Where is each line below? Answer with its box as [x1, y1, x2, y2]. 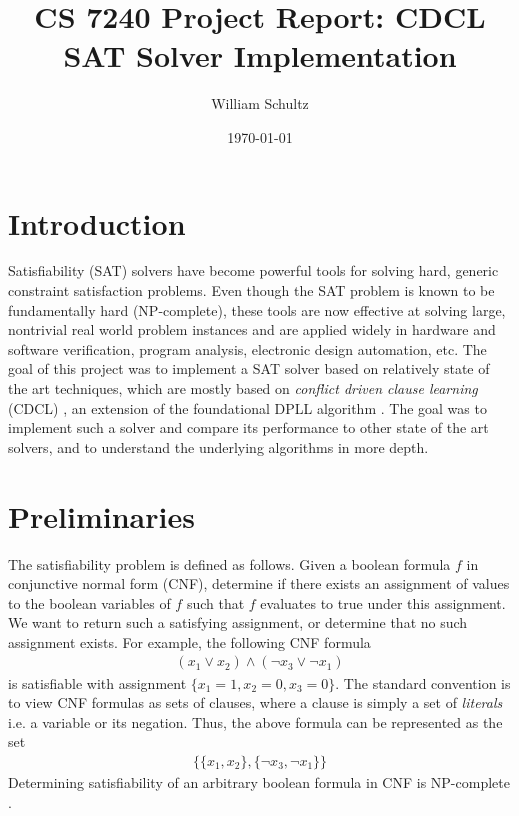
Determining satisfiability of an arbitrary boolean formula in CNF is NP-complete [8, 771, 510, 792]
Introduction [8, 202, 186, 243]
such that [186, 592, 245, 613]
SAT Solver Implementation [63, 35, 457, 76]
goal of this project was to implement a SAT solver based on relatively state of [8, 358, 490, 379]
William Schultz [211, 93, 309, 114]
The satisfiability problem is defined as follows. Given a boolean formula [8, 553, 451, 574]
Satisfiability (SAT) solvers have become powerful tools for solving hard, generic [8, 260, 499, 281]
